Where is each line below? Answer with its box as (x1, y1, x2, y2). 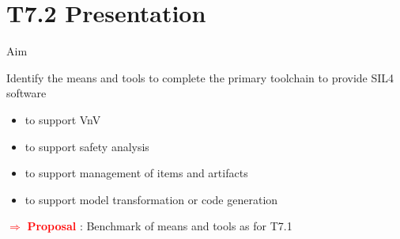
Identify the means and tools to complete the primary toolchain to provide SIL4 (6, 69, 394, 85)
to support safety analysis (25, 138, 149, 154)
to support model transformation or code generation (25, 191, 278, 207)
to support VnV (25, 111, 101, 127)
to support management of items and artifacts (25, 165, 248, 181)
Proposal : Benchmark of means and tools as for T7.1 (27, 218, 292, 234)
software (6, 85, 47, 101)
